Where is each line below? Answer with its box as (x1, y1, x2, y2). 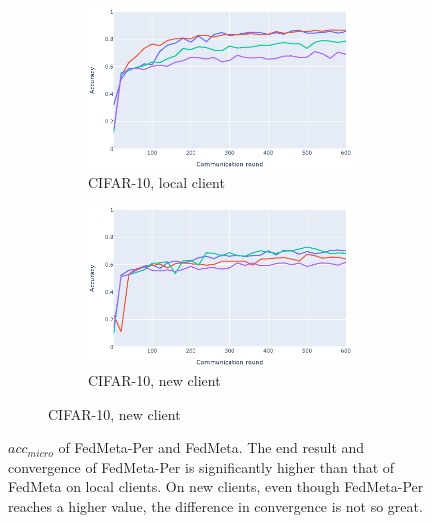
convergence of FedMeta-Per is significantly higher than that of (8, 456, 395, 477)
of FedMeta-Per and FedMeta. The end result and (58, 437, 365, 458)
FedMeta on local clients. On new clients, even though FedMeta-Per (8, 476, 424, 497)
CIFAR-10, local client (88, 171, 225, 192)
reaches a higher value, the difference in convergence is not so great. (8, 495, 423, 516)
